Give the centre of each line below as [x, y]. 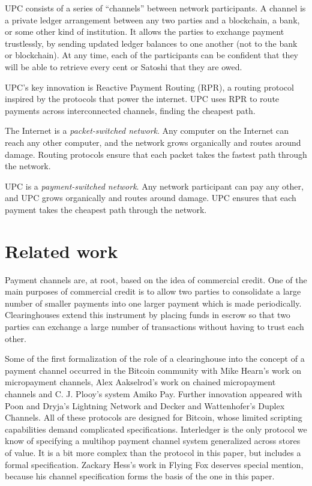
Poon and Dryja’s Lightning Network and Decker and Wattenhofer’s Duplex [145, 405]
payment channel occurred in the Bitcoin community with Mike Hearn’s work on [153, 370]
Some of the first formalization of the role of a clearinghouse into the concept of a [155, 358]
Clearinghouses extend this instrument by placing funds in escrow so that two [148, 315]
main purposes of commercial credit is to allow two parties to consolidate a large [153, 291]
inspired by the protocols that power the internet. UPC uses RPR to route [142, 99]
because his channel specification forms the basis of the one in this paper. [140, 476]
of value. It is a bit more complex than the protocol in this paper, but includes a [153, 452]
